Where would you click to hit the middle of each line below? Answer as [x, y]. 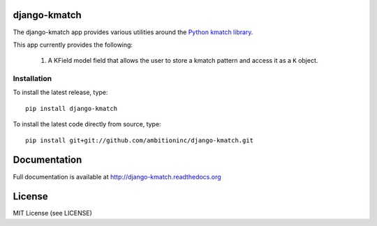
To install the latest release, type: [60, 92]
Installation [32, 79]
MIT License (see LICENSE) [52, 213]
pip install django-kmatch [72, 108]
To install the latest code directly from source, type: [87, 124]
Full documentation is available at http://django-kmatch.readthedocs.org [117, 176]
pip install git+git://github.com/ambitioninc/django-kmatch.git [140, 140]
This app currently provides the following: [73, 45]
